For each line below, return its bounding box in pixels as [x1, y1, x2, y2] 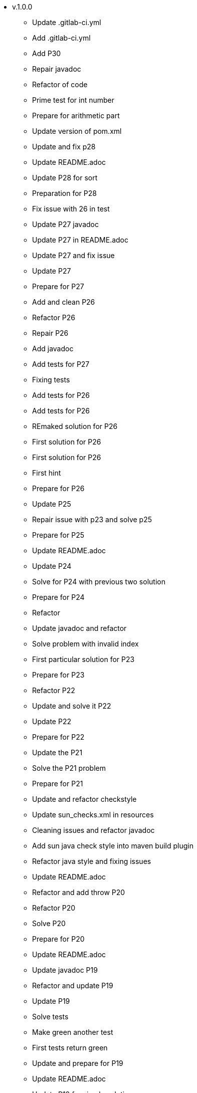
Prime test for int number [32, 96, 114, 104]
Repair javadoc [32, 65, 81, 73]
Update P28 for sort [32, 173, 98, 182]
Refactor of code [32, 80, 88, 89]
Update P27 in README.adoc [32, 236, 129, 244]
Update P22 [32, 717, 71, 726]
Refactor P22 [32, 686, 75, 695]
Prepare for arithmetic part [32, 111, 120, 120]
